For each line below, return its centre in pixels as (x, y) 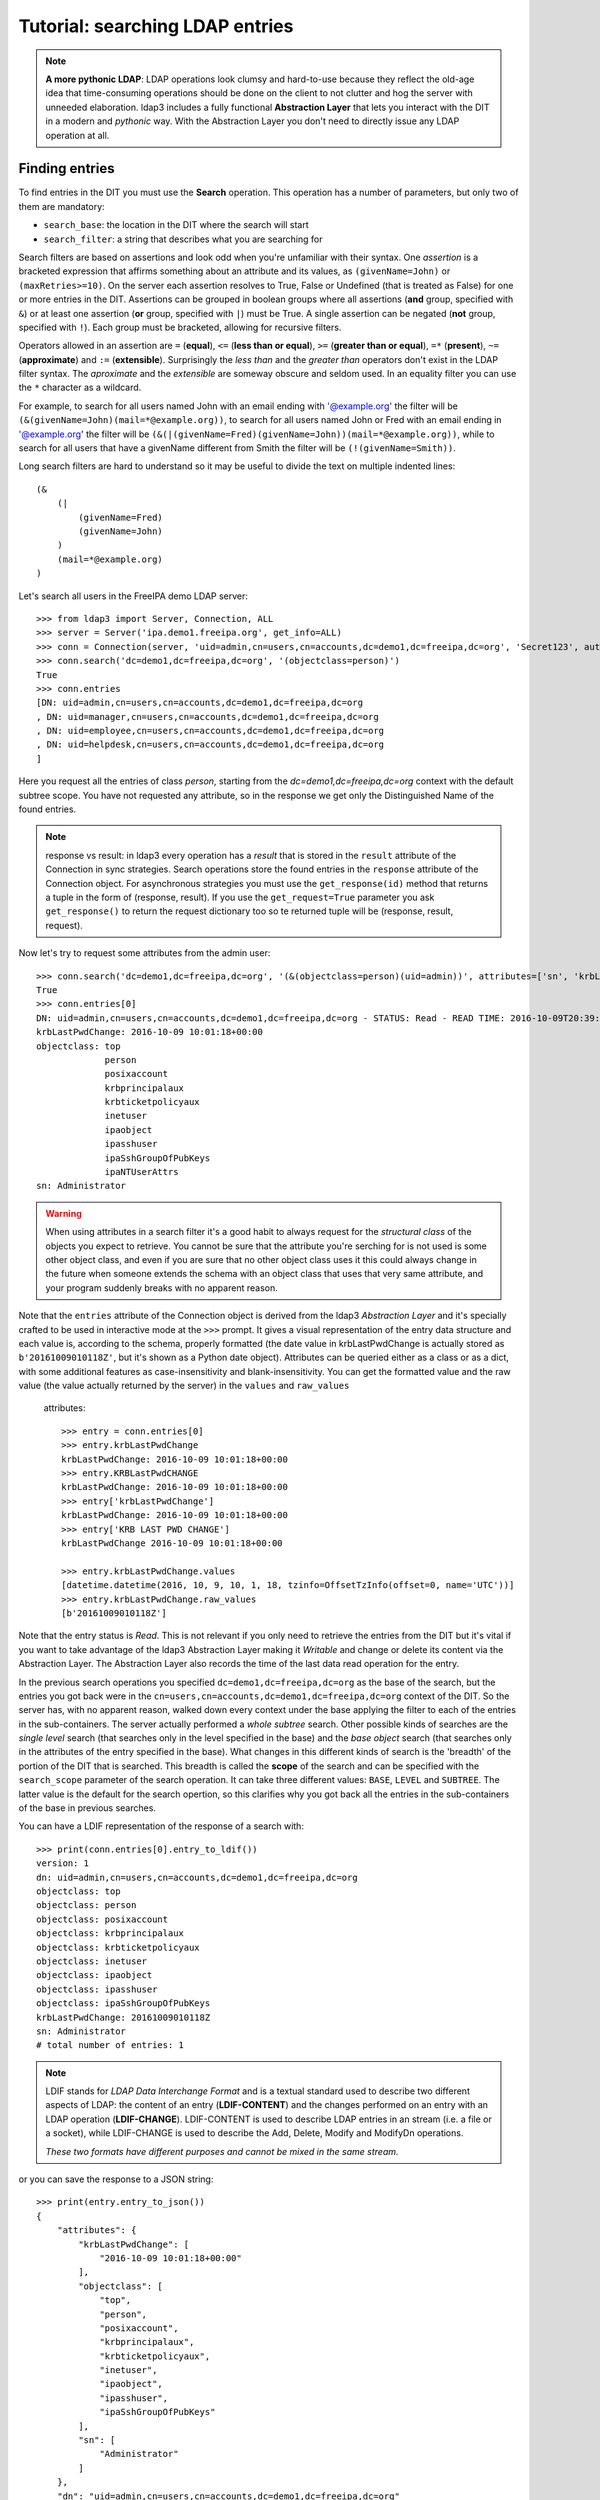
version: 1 (63, 1863)
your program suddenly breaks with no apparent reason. (162, 1287)
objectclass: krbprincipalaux (110, 1933)
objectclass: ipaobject (94, 1975)
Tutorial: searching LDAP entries (156, 26)
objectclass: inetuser (92, 1961)
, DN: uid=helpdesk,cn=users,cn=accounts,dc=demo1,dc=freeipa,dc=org (210, 744)
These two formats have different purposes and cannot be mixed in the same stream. (222, 2151)
